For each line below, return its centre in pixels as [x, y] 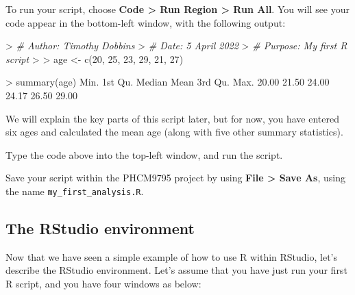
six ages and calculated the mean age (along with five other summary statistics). [174, 132]
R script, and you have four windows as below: [103, 283]
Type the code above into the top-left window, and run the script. [144, 154]
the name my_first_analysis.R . [75, 191]
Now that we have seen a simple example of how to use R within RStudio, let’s [172, 256]
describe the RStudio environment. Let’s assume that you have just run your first [176, 270]
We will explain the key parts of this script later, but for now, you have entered [172, 118]
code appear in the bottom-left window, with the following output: [146, 22]
